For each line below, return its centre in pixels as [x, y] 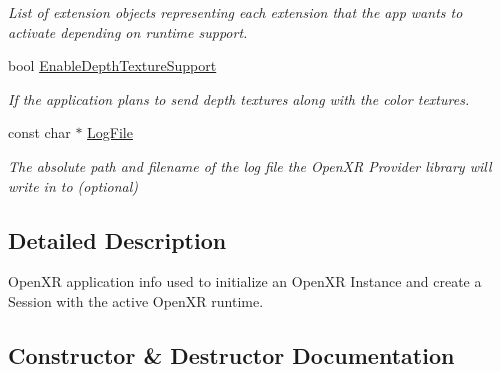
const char [39, 132]
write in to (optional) [73, 185]
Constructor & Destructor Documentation [231, 354]
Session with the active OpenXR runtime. [136, 300]
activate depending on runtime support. [128, 31]
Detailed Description [117, 239]
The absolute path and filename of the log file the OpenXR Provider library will [250, 165]
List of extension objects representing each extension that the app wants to [235, 12]
